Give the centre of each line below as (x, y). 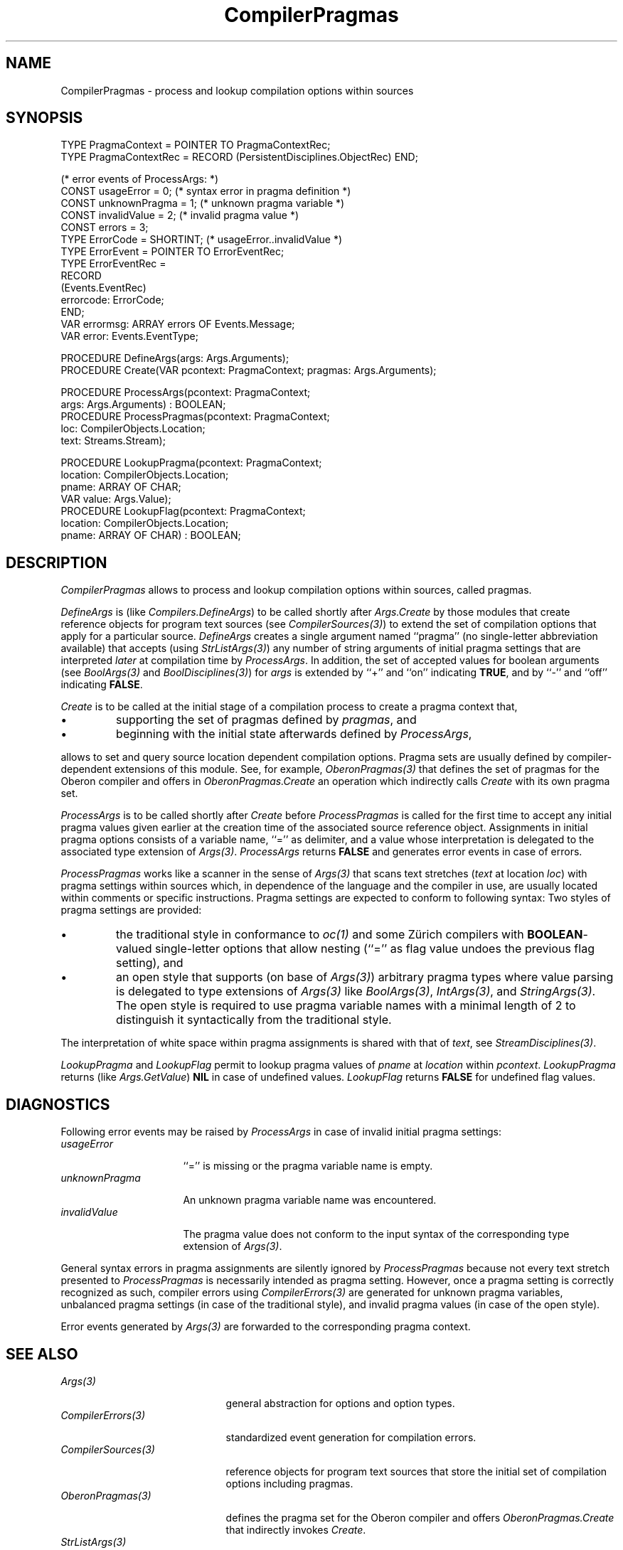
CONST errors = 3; (105, 228)
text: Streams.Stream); (113, 441)
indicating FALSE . (102, 685)
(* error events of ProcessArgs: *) (140, 179)
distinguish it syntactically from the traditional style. (254, 1020)
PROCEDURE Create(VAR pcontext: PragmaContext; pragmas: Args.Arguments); (249, 370)
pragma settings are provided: (131, 910)
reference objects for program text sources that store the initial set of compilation (416, 1471)
